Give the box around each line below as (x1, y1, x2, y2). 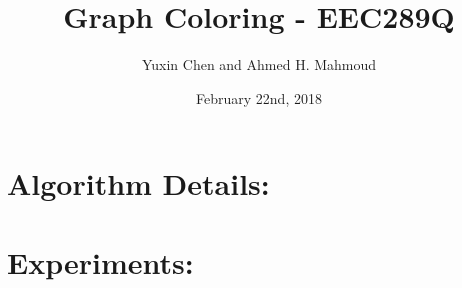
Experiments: (7, 241, 194, 282)
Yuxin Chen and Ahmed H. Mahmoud (141, 54, 377, 75)
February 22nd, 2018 (196, 87, 322, 108)
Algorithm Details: (7, 163, 270, 204)
